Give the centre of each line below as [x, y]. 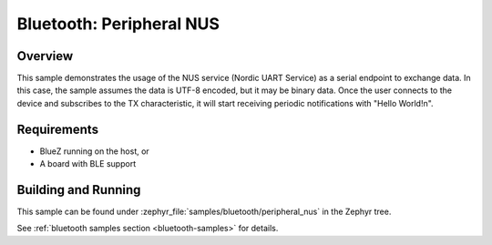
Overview [45, 56]
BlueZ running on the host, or [94, 151]
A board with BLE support [88, 164]
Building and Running [79, 190]
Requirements [58, 129]
